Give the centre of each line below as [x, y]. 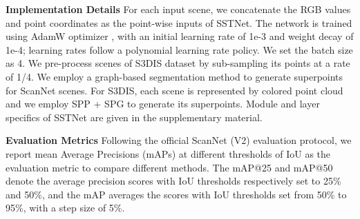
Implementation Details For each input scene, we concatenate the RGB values [178, 9]
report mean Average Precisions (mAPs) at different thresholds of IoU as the [168, 153]
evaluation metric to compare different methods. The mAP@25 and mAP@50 [169, 167]
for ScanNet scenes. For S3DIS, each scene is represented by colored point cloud [174, 90]
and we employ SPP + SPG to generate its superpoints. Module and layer [163, 104]
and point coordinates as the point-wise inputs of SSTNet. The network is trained [179, 22]
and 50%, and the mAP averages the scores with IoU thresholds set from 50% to [176, 194]
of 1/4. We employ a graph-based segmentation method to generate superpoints [174, 76]
